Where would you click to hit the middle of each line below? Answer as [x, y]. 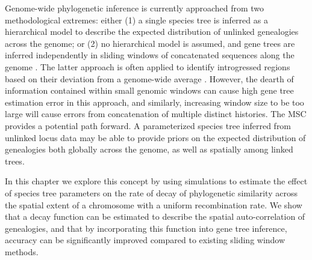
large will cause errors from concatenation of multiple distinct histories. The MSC [156, 114]
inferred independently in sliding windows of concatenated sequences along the [150, 55]
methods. [22, 251]
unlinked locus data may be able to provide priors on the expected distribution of [155, 137]
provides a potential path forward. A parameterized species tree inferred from [148, 125]
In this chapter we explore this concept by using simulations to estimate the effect [156, 181]
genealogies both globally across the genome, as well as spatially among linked [149, 149]
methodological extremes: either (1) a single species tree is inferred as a [136, 20]
